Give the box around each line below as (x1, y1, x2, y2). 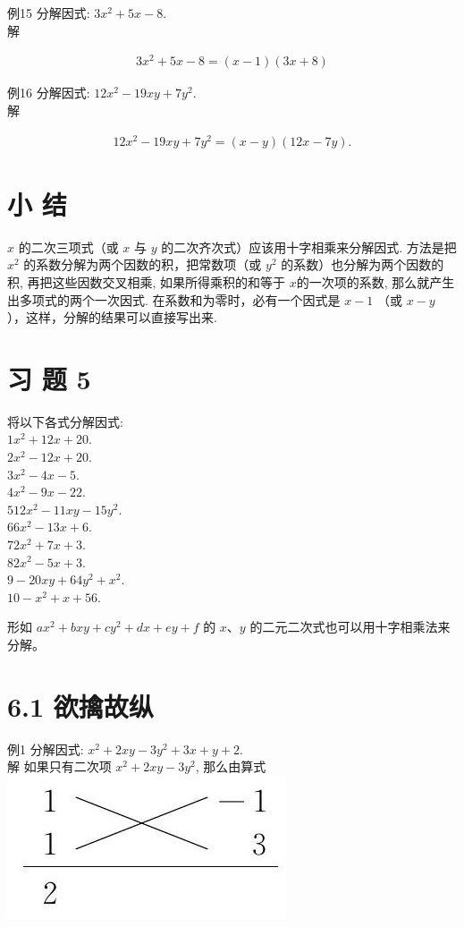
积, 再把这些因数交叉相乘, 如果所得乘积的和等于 (7, 272, 286, 291)
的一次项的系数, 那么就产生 (296, 272, 455, 291)
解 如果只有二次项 (7, 757, 112, 776)
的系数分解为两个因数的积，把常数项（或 (23, 255, 262, 274)
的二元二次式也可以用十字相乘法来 (249, 617, 451, 636)
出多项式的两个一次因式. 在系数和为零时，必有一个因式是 (7, 290, 341, 309)
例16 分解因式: (7, 83, 90, 102)
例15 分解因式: (7, 4, 90, 21)
